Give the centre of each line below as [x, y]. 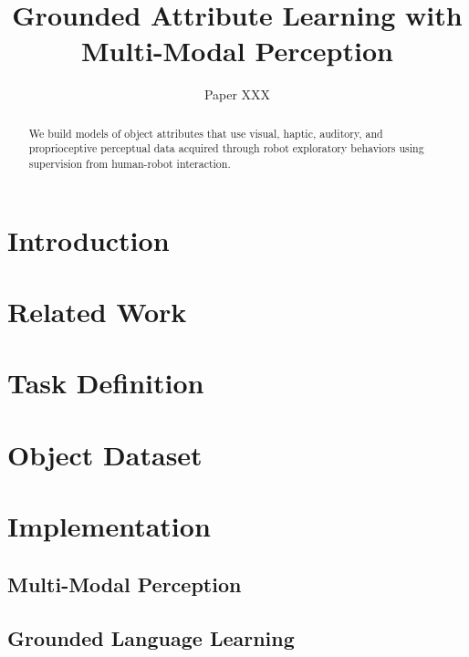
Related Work [97, 312]
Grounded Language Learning [151, 637]
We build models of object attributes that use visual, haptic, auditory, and [206, 133]
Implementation [109, 526]
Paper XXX [237, 94]
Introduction [89, 240]
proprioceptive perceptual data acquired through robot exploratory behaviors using [226, 148]
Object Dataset [105, 454]
